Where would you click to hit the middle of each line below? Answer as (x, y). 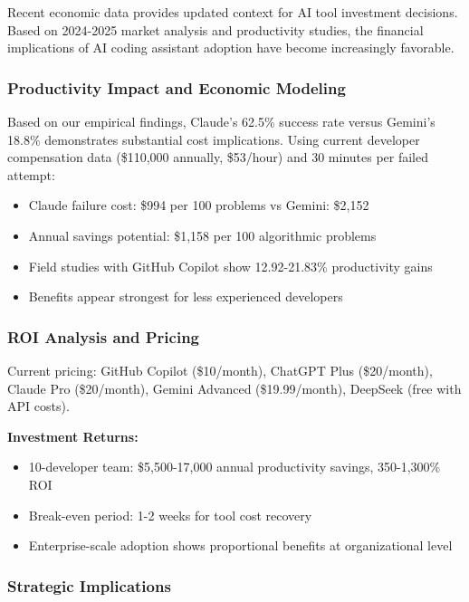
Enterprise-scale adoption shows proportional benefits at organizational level (240, 545)
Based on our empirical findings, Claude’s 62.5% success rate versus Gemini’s (221, 121)
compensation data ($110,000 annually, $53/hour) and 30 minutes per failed (218, 157)
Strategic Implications (89, 585)
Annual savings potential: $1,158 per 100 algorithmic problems (202, 235)
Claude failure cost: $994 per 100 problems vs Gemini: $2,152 (199, 205)
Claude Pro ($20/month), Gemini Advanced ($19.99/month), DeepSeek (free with (234, 388)
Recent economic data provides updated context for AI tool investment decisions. (233, 12)
